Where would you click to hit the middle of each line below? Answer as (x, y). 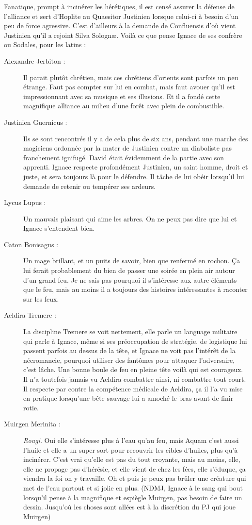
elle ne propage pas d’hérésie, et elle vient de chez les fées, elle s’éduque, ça (134, 468)
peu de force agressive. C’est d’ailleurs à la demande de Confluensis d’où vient (120, 25)
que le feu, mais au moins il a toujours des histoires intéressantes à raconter (135, 289)
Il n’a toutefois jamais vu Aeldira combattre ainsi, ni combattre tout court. (135, 379)
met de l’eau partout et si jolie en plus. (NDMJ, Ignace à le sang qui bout (133, 487)
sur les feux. (41, 298)
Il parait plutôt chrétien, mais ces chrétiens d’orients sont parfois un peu (131, 77)
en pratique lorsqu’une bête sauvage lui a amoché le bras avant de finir (128, 398)
